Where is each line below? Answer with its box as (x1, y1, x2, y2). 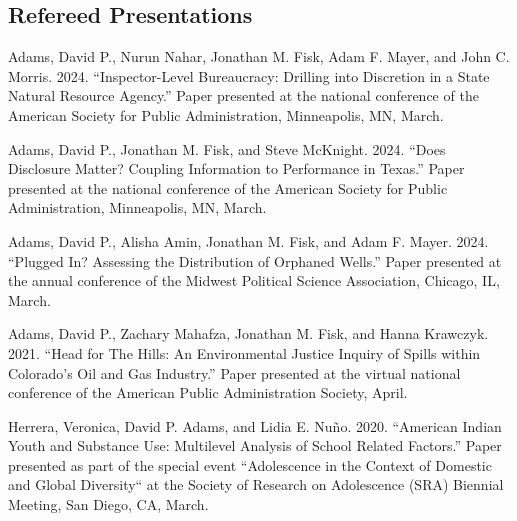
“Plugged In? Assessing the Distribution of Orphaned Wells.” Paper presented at (8, 250, 502, 271)
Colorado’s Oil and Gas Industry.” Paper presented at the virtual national (8, 362, 461, 383)
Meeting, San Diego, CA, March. (8, 494, 209, 515)
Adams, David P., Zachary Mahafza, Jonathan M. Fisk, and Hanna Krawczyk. (8, 323, 489, 344)
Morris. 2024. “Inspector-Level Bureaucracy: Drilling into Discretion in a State (8, 65, 490, 86)
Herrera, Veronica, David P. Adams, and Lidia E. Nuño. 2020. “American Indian (8, 415, 502, 436)
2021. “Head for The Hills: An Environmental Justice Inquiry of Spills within (8, 342, 481, 363)
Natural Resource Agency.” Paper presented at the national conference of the (8, 85, 479, 106)
